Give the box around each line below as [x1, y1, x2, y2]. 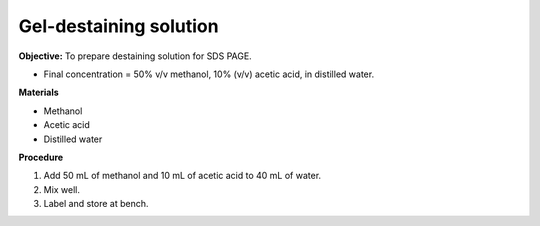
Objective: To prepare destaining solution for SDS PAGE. [18, 50, 252, 62]
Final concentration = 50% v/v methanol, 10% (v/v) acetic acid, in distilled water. [43, 68, 375, 80]
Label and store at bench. [43, 198, 149, 210]
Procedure [18, 151, 64, 163]
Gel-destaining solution [18, 15, 219, 37]
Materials [18, 86, 59, 99]
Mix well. [43, 183, 80, 195]
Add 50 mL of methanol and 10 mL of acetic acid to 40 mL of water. [43, 170, 322, 182]
